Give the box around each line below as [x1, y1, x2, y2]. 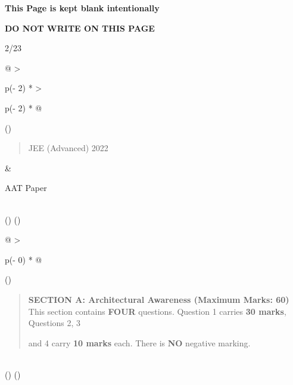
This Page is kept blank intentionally [5, 2, 160, 14]
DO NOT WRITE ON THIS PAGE [5, 21, 155, 34]
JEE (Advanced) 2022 [28, 142, 108, 154]
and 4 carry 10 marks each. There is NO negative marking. [28, 336, 251, 349]
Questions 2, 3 [28, 317, 81, 329]
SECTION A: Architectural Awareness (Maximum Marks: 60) [28, 293, 289, 305]
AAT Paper [5, 181, 47, 194]
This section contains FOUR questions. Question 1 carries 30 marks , [28, 305, 286, 317]
